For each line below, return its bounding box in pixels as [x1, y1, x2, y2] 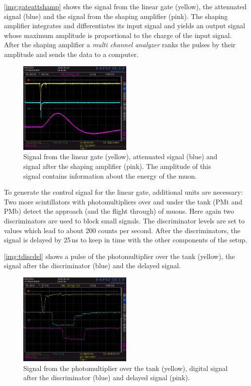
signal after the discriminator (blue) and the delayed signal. [4, 260, 181, 271]
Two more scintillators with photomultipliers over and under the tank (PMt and [4, 196, 243, 206]
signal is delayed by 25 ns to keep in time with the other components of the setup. [4, 235, 248, 245]
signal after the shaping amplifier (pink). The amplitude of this [23, 161, 211, 171]
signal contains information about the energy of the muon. [23, 170, 197, 181]
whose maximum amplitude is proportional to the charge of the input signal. [4, 30, 232, 40]
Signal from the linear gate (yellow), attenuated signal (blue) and [23, 151, 218, 162]
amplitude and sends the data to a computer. [4, 49, 139, 59]
